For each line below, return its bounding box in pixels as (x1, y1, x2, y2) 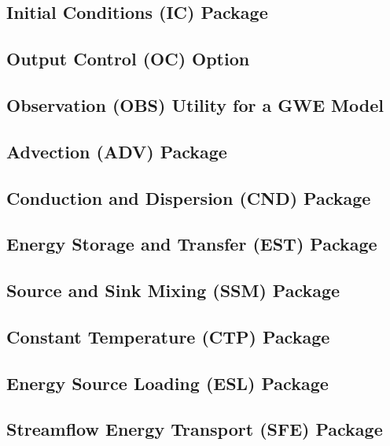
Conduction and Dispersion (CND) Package (6, 185, 371, 210)
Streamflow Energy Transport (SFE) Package (6, 417, 383, 441)
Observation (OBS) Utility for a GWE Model (6, 92, 384, 117)
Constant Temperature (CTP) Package (6, 324, 330, 348)
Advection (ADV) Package (6, 139, 227, 163)
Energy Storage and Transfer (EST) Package (6, 232, 377, 256)
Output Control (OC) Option (6, 46, 250, 71)
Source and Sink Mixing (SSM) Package (6, 278, 340, 303)
